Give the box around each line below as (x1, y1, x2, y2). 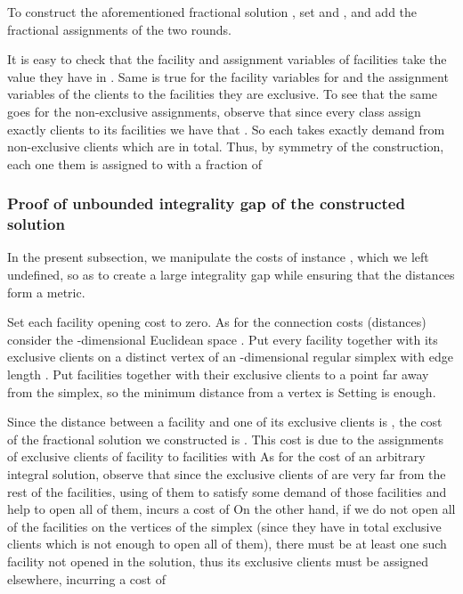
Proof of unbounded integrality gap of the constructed (7, 192, 405, 215)
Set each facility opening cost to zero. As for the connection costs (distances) (7, 313, 426, 331)
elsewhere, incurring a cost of (7, 569, 166, 588)
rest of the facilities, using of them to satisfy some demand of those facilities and (7, 482, 447, 500)
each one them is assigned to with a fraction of (7, 154, 263, 173)
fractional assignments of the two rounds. (7, 20, 231, 38)
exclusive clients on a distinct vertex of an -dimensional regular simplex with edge (7, 347, 453, 366)
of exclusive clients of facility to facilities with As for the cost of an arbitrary (7, 447, 426, 466)
